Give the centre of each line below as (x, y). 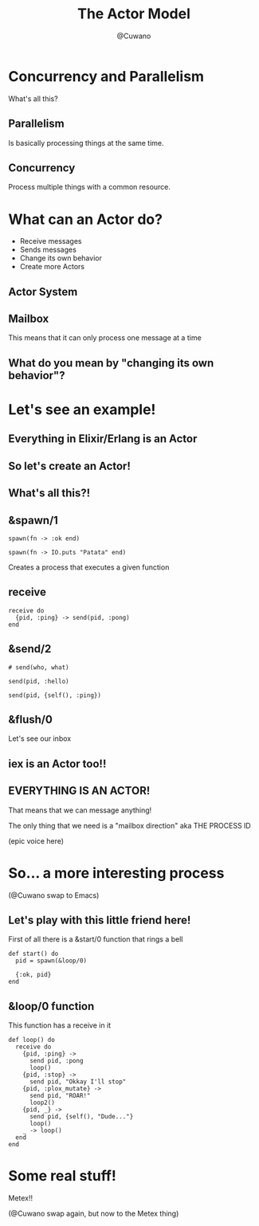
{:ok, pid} (33, 975)
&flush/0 (31, 720)
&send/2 (30, 649)
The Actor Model (134, 14)
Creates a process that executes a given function (89, 567)
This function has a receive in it (60, 1025)
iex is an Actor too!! (57, 764)
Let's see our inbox (40, 738)
